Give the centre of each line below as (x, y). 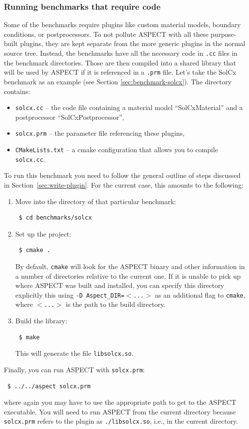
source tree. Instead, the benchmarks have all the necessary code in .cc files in (121, 53)
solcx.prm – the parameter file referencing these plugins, (100, 133)
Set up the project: (43, 233)
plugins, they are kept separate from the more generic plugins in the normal (133, 43)
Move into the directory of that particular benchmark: (96, 201)
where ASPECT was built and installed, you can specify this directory (120, 285)
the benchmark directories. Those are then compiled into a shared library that (120, 62)
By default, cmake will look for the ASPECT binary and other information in (130, 266)
